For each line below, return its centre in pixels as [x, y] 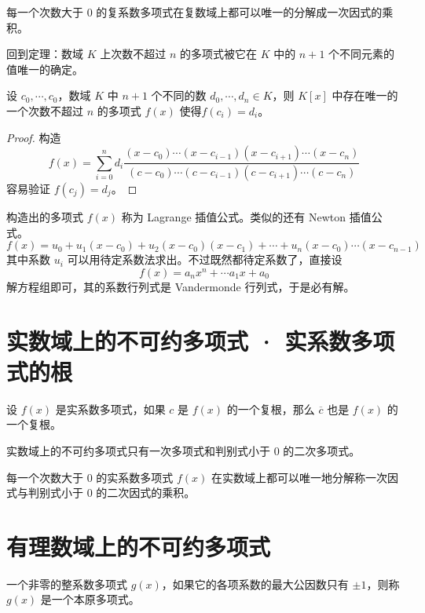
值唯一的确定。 [45, 69]
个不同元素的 [362, 54]
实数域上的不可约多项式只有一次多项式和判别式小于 [138, 450]
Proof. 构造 [34, 137]
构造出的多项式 [45, 217]
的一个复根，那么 [271, 409]
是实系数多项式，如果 [110, 409]
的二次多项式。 [322, 450]
